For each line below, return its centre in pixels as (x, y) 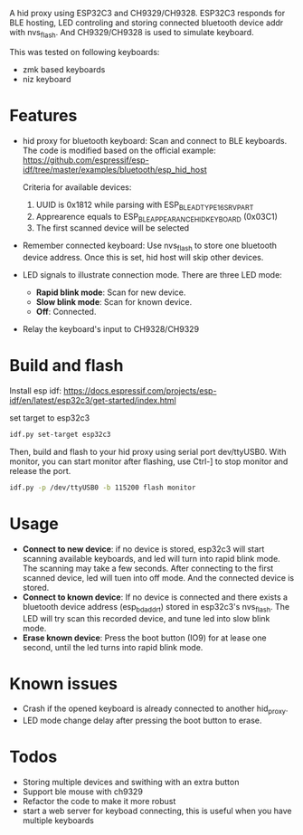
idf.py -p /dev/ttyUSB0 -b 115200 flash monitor (103, 488)
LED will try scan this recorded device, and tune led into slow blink (146, 618)
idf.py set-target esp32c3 (60, 435)
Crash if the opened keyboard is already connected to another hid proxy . (155, 710)
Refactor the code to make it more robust (99, 802)
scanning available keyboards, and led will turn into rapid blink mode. (151, 558)
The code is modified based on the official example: (119, 150)
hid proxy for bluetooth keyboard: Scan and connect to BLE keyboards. (155, 140)
